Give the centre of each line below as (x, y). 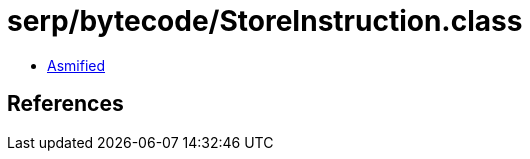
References (65, 104)
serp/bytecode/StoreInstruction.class (265, 21)
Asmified (76, 65)
